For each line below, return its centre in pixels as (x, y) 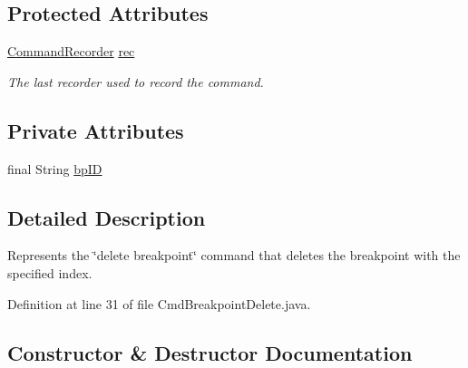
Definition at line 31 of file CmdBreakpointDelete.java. (159, 303)
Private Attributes (96, 130)
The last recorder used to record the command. (136, 81)
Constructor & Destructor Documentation (210, 352)
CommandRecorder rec (71, 51)
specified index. (50, 272)
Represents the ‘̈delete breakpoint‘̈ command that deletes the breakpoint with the (234, 255)
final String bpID (55, 168)
